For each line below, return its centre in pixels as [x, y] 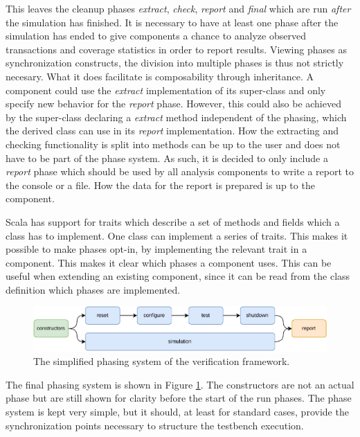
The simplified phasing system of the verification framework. [162, 361]
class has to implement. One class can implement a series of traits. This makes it [177, 235]
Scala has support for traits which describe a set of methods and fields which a [173, 221]
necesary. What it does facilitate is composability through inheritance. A [160, 76]
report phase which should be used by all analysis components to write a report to [180, 171]
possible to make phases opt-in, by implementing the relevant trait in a [156, 249]
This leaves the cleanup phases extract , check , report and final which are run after [178, 8]
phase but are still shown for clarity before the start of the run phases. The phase [179, 398]
